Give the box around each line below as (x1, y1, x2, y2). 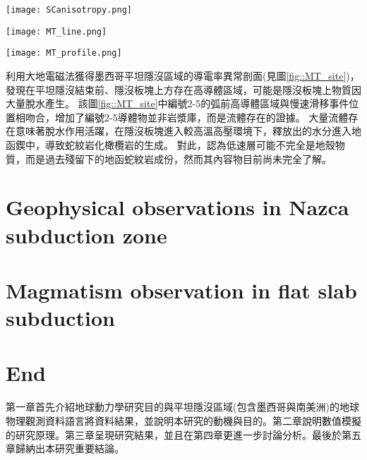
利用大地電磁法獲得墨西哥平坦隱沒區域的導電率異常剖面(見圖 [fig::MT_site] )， (6, 68, 360, 83)
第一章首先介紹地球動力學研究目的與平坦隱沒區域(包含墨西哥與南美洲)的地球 (6, 399, 359, 414)
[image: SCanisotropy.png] (6, 5, 132, 15)
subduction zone (6, 220, 167, 249)
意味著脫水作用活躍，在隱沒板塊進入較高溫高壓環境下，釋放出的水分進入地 (15, 123, 361, 138)
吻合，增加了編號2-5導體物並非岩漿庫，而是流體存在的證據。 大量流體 (25, 109, 349, 124)
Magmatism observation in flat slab (6, 275, 357, 304)
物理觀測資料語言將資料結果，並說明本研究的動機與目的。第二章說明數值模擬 (6, 413, 361, 428)
